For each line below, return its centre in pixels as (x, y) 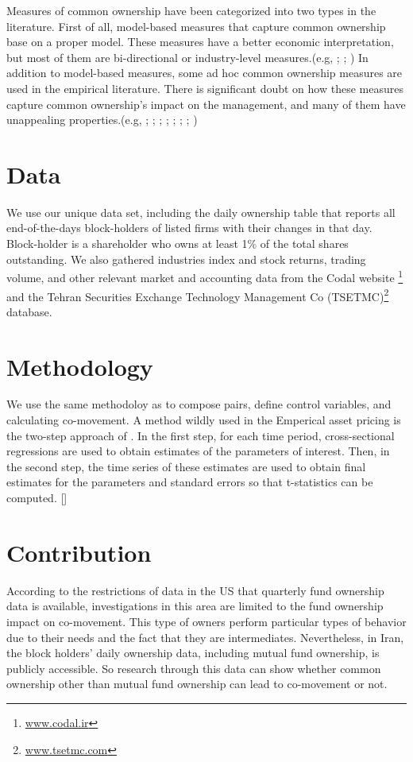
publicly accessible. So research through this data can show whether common (194, 668)
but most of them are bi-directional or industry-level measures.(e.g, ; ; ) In (187, 57)
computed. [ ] (37, 498)
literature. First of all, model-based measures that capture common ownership (196, 26)
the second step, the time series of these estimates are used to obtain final (186, 466)
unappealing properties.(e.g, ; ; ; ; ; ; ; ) (102, 120)
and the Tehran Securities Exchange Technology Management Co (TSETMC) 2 (198, 295)
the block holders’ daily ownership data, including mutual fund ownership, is (193, 653)
